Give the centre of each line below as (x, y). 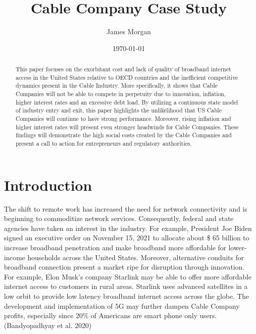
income (15, 257)
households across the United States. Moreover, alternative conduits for (136, 257)
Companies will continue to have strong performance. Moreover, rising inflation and (123, 119)
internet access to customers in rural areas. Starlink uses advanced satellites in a (126, 286)
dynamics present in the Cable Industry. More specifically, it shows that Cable (117, 85)
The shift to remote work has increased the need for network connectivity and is (126, 208)
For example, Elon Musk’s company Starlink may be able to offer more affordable (128, 276)
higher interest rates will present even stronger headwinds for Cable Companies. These (127, 127)
